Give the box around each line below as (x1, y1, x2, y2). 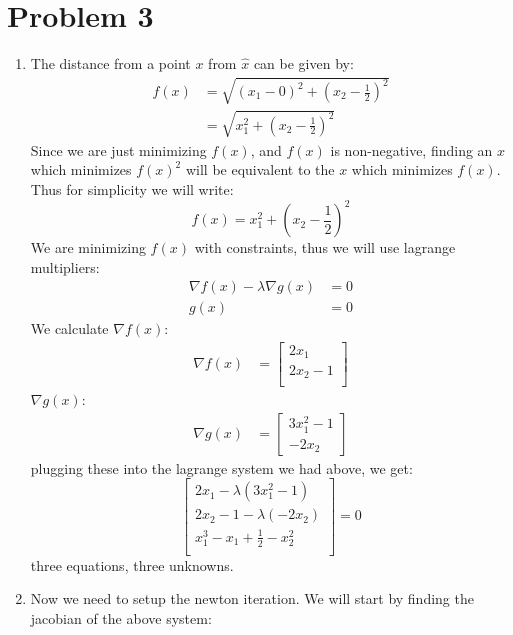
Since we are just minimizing (30, 139, 207, 160)
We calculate (30, 318, 109, 339)
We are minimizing (30, 237, 146, 258)
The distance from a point (30, 53, 191, 74)
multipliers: (30, 256, 100, 277)
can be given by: (253, 53, 354, 74)
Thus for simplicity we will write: (30, 179, 234, 200)
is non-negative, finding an (330, 139, 493, 160)
